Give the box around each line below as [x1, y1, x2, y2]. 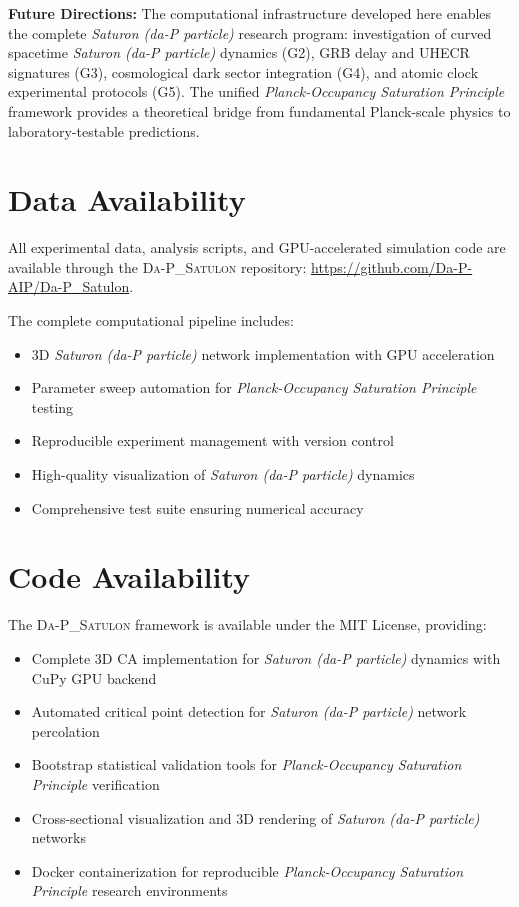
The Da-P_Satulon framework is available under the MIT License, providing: [8, 614, 487, 635]
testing [31, 396, 74, 417]
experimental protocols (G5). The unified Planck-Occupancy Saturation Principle [8, 81, 505, 102]
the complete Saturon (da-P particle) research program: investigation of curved [8, 22, 492, 43]
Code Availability [8, 556, 251, 597]
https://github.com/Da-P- [311, 256, 473, 277]
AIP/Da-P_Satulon [8, 276, 130, 297]
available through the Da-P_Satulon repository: [8, 256, 307, 277]
